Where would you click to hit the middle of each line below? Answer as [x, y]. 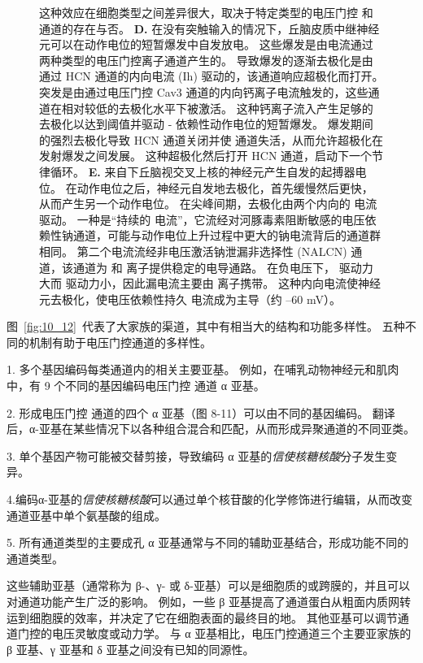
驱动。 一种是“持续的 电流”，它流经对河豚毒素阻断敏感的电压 [202, 219]
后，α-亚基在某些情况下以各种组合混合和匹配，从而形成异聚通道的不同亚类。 [211, 429]
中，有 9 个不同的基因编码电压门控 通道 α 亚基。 [136, 386]
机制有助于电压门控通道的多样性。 [120, 342]
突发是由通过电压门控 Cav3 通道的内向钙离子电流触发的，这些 [204, 91]
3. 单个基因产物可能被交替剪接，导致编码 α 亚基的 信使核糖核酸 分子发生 [196, 455]
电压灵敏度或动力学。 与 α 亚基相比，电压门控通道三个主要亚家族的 [231, 633]
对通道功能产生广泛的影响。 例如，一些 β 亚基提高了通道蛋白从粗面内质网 [203, 601]
